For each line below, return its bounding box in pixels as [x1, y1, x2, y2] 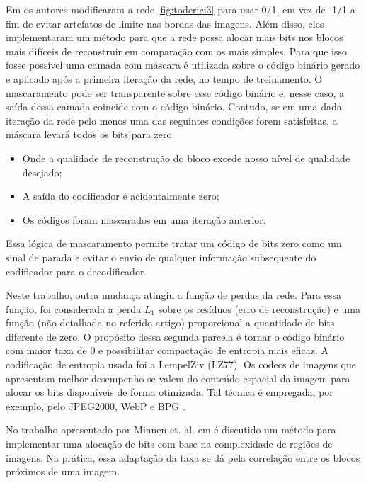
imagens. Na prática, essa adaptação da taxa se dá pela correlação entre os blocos [6, 450, 360, 465]
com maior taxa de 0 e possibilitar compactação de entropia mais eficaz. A [6, 343, 329, 358]
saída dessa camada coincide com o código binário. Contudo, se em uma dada [6, 99, 342, 114]
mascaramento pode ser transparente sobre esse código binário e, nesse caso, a [6, 85, 345, 100]
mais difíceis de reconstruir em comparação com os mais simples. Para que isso [6, 43, 348, 58]
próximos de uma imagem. [6, 464, 120, 479]
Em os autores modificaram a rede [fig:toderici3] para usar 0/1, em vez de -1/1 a [6, 2, 355, 16]
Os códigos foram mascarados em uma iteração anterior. [22, 212, 266, 227]
